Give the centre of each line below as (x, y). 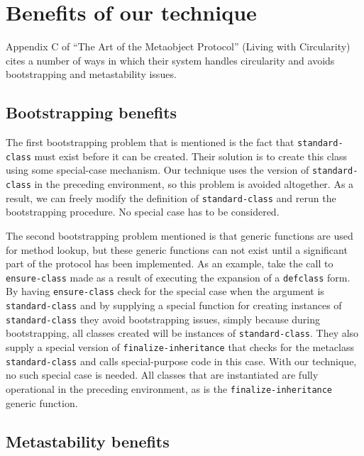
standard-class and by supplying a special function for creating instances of (174, 305)
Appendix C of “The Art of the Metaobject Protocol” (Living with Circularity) (178, 46)
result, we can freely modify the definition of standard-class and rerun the (171, 198)
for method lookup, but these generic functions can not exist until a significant (177, 249)
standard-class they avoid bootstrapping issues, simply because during (163, 319)
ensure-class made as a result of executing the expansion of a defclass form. (178, 277)
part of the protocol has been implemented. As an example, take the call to (170, 263)
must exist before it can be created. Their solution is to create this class (191, 156)
